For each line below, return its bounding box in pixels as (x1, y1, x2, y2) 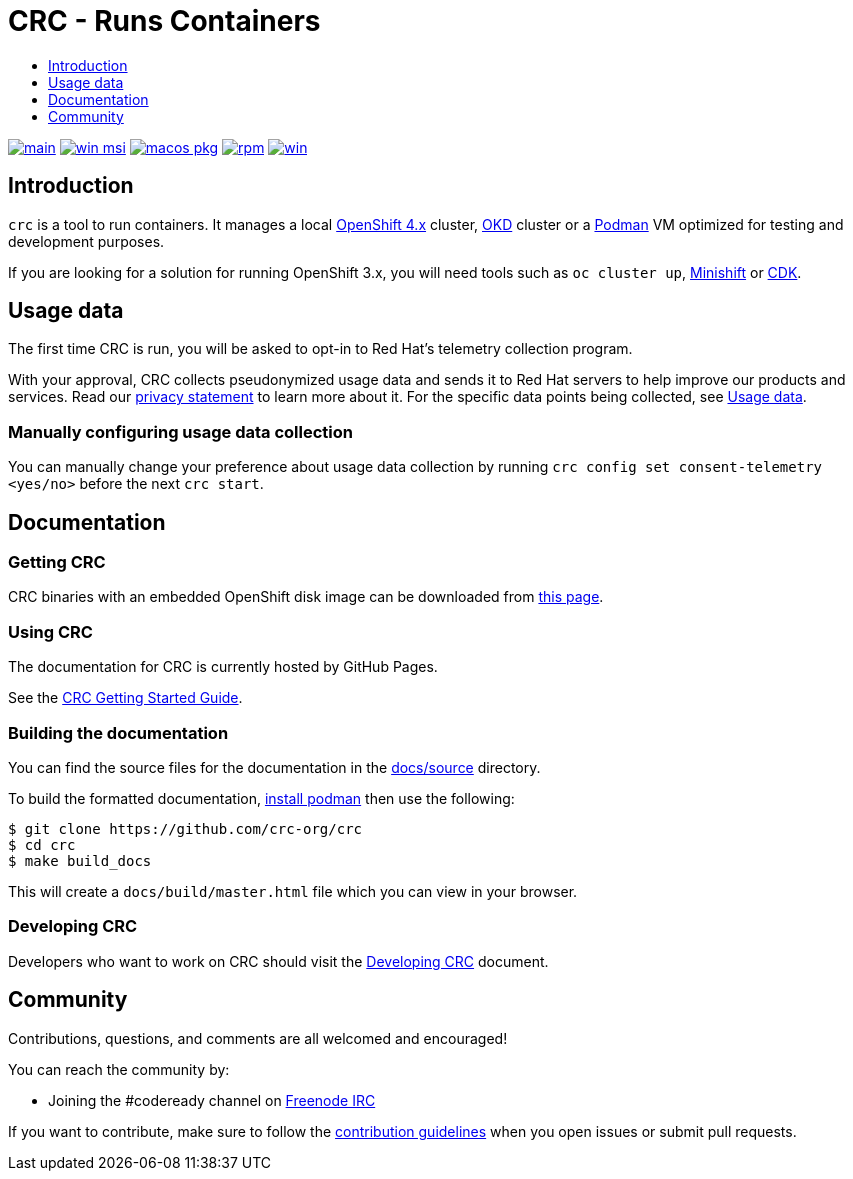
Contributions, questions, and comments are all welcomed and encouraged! (8, 1029, 508, 1047)
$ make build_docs (8, 852, 152, 869)
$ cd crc (8, 836, 76, 853)
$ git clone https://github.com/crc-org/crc (8, 820, 363, 837)
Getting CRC (8, 552, 106, 573)
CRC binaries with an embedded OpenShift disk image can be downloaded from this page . (8, 588, 604, 606)
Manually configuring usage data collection (8, 421, 353, 442)
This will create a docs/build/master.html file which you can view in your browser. (8, 882, 578, 900)
